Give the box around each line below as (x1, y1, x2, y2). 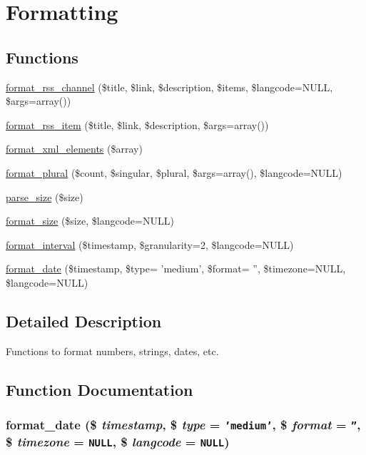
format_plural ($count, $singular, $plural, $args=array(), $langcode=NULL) (6, 165, 342, 180)
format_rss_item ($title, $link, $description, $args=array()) (6, 117, 269, 132)
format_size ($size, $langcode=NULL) (6, 213, 174, 228)
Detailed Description (6, 310, 162, 332)
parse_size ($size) (6, 189, 83, 204)
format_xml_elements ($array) (6, 141, 143, 156)
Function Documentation (6, 378, 193, 400)
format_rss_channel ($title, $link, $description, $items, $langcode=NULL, (6, 79, 333, 94)
